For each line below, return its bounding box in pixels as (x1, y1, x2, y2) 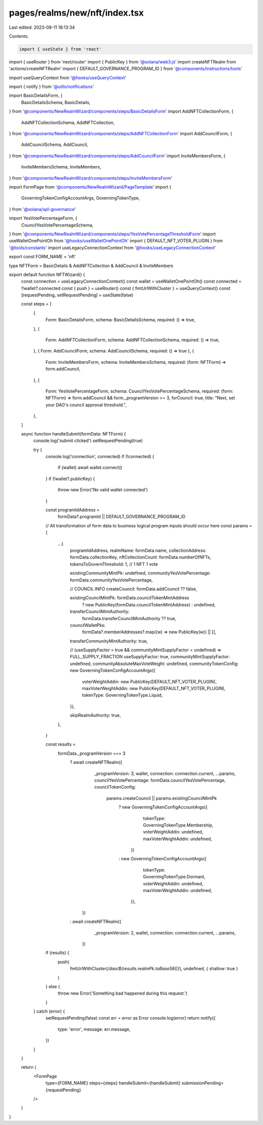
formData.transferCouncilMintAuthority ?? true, (82, 615, 177, 621)
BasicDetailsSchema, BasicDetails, (21, 99, 91, 105)
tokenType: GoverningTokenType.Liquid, (82, 692, 163, 698)
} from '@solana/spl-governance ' (9, 206, 76, 212)
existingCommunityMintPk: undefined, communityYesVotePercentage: (70, 570, 211, 576)
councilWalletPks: (70, 622, 106, 628)
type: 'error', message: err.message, (57, 1026, 131, 1032)
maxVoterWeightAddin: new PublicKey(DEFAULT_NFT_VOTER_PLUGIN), (82, 686, 226, 691)
